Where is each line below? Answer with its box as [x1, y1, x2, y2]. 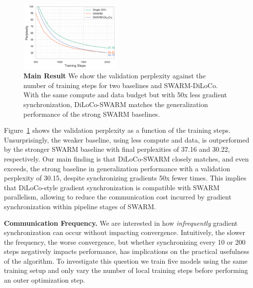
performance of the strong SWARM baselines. [23, 108, 160, 119]
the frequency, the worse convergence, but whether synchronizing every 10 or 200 [4, 236, 246, 247]
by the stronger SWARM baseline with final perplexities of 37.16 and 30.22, [4, 144, 230, 154]
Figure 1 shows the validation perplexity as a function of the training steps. [4, 125, 231, 135]
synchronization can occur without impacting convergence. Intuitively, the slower [4, 227, 245, 237]
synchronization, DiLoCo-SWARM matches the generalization [23, 99, 208, 109]
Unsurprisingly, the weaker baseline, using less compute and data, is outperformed [4, 134, 250, 144]
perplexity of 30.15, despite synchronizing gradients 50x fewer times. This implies [4, 173, 247, 183]
